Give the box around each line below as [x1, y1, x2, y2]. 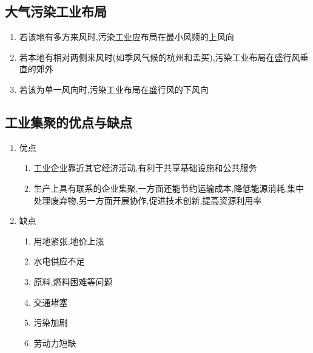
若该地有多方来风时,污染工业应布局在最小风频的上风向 [19, 30, 234, 43]
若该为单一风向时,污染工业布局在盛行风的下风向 [19, 82, 209, 95]
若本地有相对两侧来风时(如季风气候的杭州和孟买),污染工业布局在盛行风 [19, 50, 300, 63]
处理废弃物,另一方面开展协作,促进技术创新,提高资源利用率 [33, 193, 262, 206]
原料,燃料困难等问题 [33, 275, 113, 287]
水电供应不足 [33, 255, 85, 267]
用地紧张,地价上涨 [33, 234, 104, 247]
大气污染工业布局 [5, 2, 107, 21]
